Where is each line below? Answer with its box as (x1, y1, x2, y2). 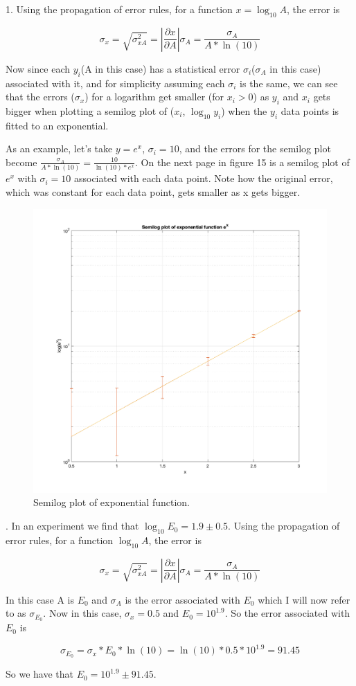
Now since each (6, 61, 70, 75)
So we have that (6, 667, 73, 681)
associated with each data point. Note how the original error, (73, 171, 333, 186)
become (6, 154, 37, 169)
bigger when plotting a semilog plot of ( (6, 103, 175, 118)
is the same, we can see (240, 75, 338, 90)
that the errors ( (6, 89, 75, 104)
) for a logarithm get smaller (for (84, 89, 224, 104)
